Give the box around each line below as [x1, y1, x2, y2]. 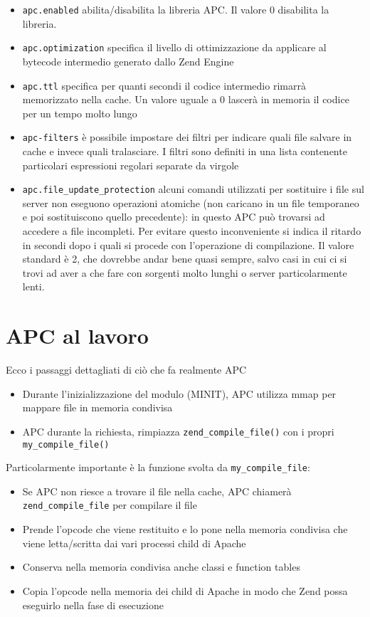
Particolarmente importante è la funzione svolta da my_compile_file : [6, 460, 310, 475]
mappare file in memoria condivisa [22, 400, 173, 415]
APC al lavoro [6, 321, 149, 350]
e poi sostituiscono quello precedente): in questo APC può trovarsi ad [22, 209, 325, 224]
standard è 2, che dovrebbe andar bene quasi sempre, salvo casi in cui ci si [22, 251, 347, 266]
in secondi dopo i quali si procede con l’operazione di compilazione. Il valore [22, 237, 354, 252]
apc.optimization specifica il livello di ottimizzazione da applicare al [22, 40, 327, 55]
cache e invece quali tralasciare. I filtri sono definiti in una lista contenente [22, 144, 347, 158]
